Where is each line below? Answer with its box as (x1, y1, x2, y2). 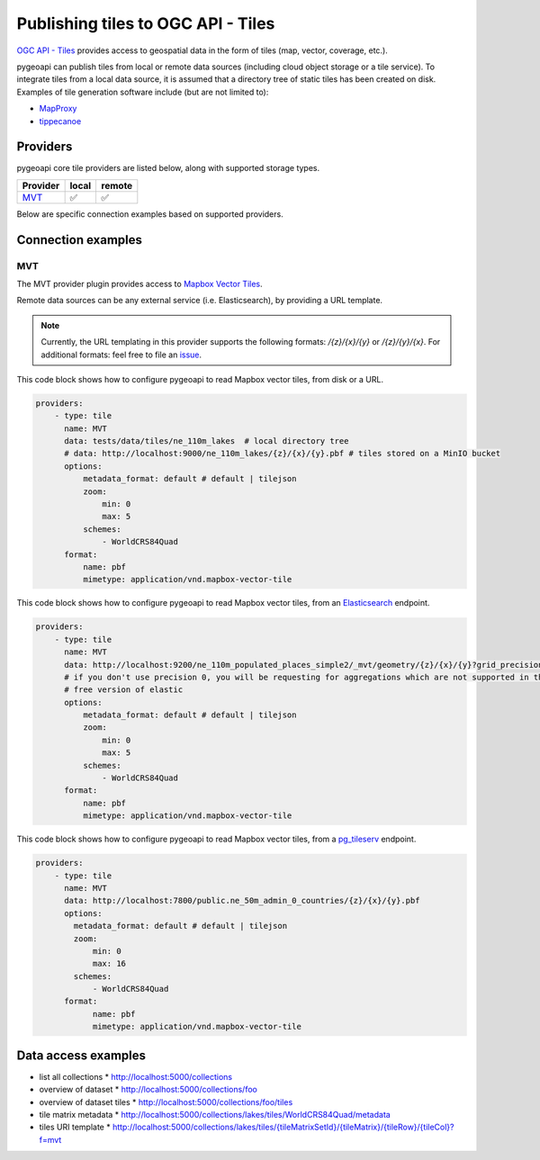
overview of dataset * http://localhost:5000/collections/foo (39, 1084, 258, 1095)
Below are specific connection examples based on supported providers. (16, 208, 283, 220)
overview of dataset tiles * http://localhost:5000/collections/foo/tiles (39, 1096, 293, 1107)
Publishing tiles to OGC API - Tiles (16, 13, 275, 33)
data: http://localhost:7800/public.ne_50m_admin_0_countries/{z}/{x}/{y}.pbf (64, 895, 420, 906)
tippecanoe (39, 115, 82, 126)
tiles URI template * (39, 1121, 112, 1133)
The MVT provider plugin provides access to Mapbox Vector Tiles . (16, 278, 263, 289)
